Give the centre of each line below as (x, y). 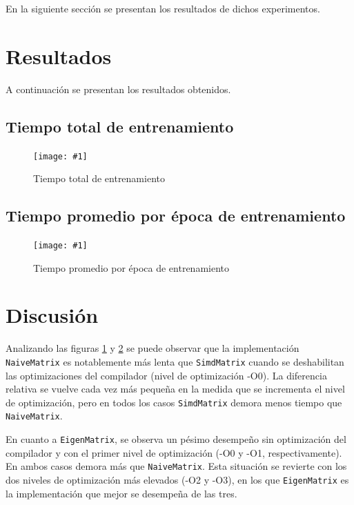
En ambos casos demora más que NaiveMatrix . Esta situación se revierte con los (176, 466)
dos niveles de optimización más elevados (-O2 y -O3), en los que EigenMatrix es (177, 479)
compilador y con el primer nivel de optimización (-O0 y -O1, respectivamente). (174, 452)
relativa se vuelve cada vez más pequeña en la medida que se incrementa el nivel (175, 389)
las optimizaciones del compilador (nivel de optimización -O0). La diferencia (166, 375)
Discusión (52, 315)
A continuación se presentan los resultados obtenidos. (118, 89)
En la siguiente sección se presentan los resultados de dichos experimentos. (163, 8)
